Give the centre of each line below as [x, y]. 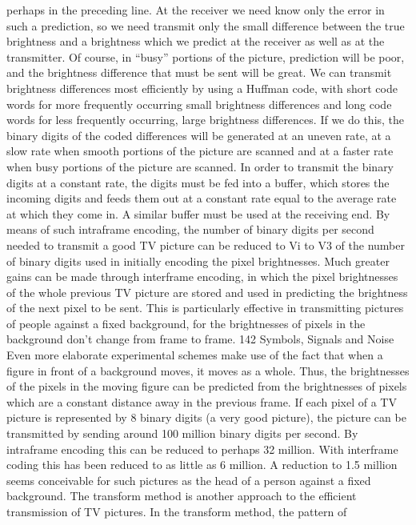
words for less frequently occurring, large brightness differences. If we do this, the [206, 120]
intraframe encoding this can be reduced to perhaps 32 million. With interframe [202, 449]
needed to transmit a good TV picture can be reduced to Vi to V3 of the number [206, 244]
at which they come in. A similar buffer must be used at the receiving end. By [198, 213]
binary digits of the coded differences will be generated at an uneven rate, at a [199, 135]
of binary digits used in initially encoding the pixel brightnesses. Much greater [198, 260]
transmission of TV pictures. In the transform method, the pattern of [177, 511]
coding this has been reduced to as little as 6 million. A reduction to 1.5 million [202, 465]
